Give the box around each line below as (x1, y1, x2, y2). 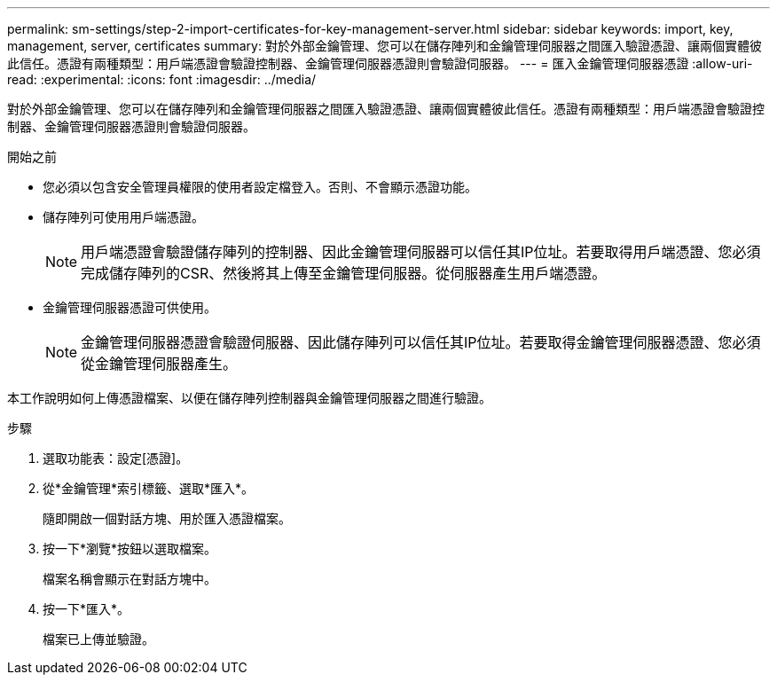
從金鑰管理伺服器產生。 (81, 355, 238, 372)
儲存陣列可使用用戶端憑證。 (43, 209, 204, 224)
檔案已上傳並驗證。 (43, 631, 154, 647)
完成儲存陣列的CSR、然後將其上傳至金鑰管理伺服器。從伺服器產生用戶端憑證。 (81, 264, 607, 282)
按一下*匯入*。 (43, 601, 130, 616)
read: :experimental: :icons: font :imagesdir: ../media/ (7, 72, 317, 87)
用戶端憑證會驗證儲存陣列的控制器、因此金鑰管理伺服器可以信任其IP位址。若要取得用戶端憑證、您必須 (81, 243, 761, 261)
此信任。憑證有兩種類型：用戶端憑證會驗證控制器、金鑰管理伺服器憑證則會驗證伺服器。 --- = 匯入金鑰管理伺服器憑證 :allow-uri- (7, 56, 753, 71)
